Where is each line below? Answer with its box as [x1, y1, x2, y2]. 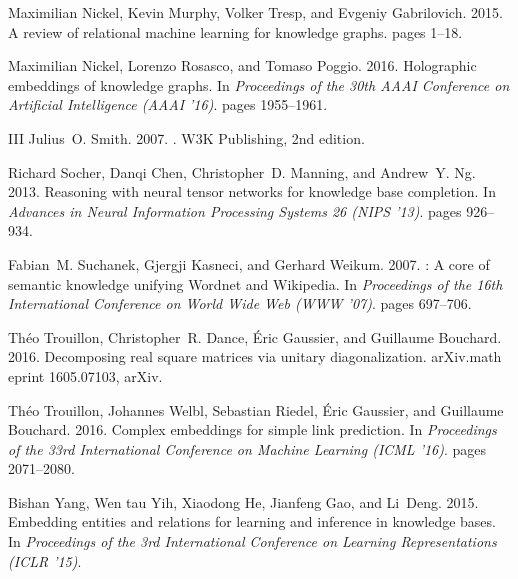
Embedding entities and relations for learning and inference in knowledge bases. [8, 511, 496, 532]
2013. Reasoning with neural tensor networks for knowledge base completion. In [8, 181, 496, 202]
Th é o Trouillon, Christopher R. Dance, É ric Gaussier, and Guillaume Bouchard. [8, 326, 502, 347]
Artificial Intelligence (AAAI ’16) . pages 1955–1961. [8, 94, 328, 115]
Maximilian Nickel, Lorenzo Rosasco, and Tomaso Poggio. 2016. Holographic [8, 55, 477, 76]
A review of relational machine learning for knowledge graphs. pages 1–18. [8, 21, 463, 42]
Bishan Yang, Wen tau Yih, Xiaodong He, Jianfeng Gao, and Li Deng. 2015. [8, 491, 479, 512]
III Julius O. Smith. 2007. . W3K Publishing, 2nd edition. [8, 127, 365, 148]
